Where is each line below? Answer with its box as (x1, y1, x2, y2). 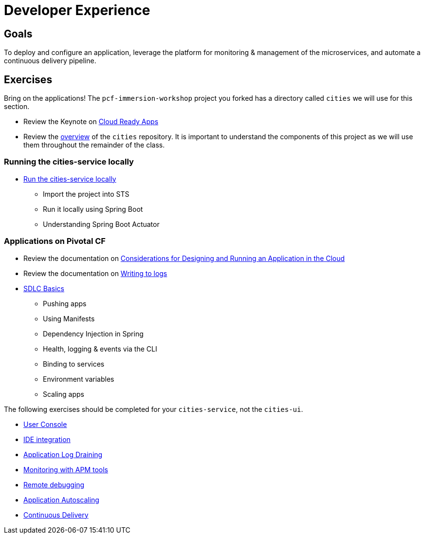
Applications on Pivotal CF (4, 236, 106, 246)
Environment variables (43, 374, 114, 383)
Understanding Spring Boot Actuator (43, 220, 160, 228)
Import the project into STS (43, 189, 129, 198)
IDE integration (23, 435, 71, 444)
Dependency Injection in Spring (43, 329, 144, 338)
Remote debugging (23, 480, 85, 489)
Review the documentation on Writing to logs (23, 269, 167, 278)
